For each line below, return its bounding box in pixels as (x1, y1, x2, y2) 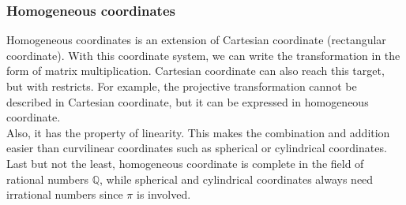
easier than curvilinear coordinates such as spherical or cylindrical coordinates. (6, 140, 387, 156)
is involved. (136, 186, 191, 203)
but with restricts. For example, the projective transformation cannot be (6, 78, 357, 94)
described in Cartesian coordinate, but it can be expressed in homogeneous (6, 93, 369, 110)
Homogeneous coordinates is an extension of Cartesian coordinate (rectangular (6, 32, 386, 48)
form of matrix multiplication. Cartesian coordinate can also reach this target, (6, 62, 385, 79)
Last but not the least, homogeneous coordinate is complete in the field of (6, 155, 364, 171)
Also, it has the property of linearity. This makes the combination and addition (6, 124, 390, 140)
